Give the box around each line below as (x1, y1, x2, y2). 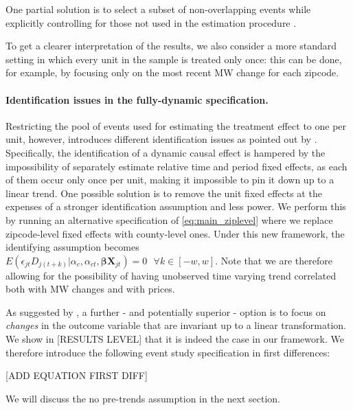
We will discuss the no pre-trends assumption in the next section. (5, 391, 280, 405)
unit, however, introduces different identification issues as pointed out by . (5, 132, 317, 146)
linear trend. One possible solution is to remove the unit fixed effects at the (5, 185, 322, 200)
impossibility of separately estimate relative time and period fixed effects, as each (5, 159, 348, 173)
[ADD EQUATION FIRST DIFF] (5, 368, 148, 383)
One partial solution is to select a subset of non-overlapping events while (5, 2, 311, 16)
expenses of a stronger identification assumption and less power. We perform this (5, 199, 346, 214)
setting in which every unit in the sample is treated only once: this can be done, (5, 52, 342, 66)
